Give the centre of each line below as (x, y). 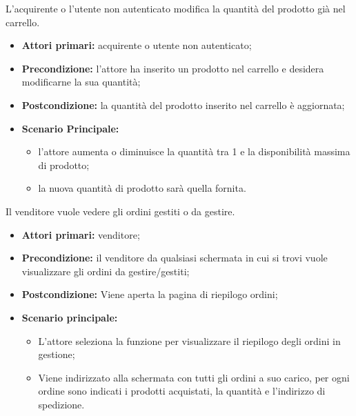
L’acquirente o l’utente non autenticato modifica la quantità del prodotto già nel (176, 8)
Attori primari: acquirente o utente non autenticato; (137, 45)
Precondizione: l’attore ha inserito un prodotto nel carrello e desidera (173, 68)
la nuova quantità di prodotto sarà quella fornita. (142, 188)
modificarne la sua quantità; (81, 82)
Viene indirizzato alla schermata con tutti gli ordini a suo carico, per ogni (194, 377)
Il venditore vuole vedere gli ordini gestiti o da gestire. (120, 211)
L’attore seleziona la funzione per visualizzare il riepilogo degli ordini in (189, 340)
